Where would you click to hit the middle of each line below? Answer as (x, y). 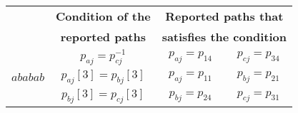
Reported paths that (224, 16)
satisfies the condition (224, 37)
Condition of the (103, 16)
